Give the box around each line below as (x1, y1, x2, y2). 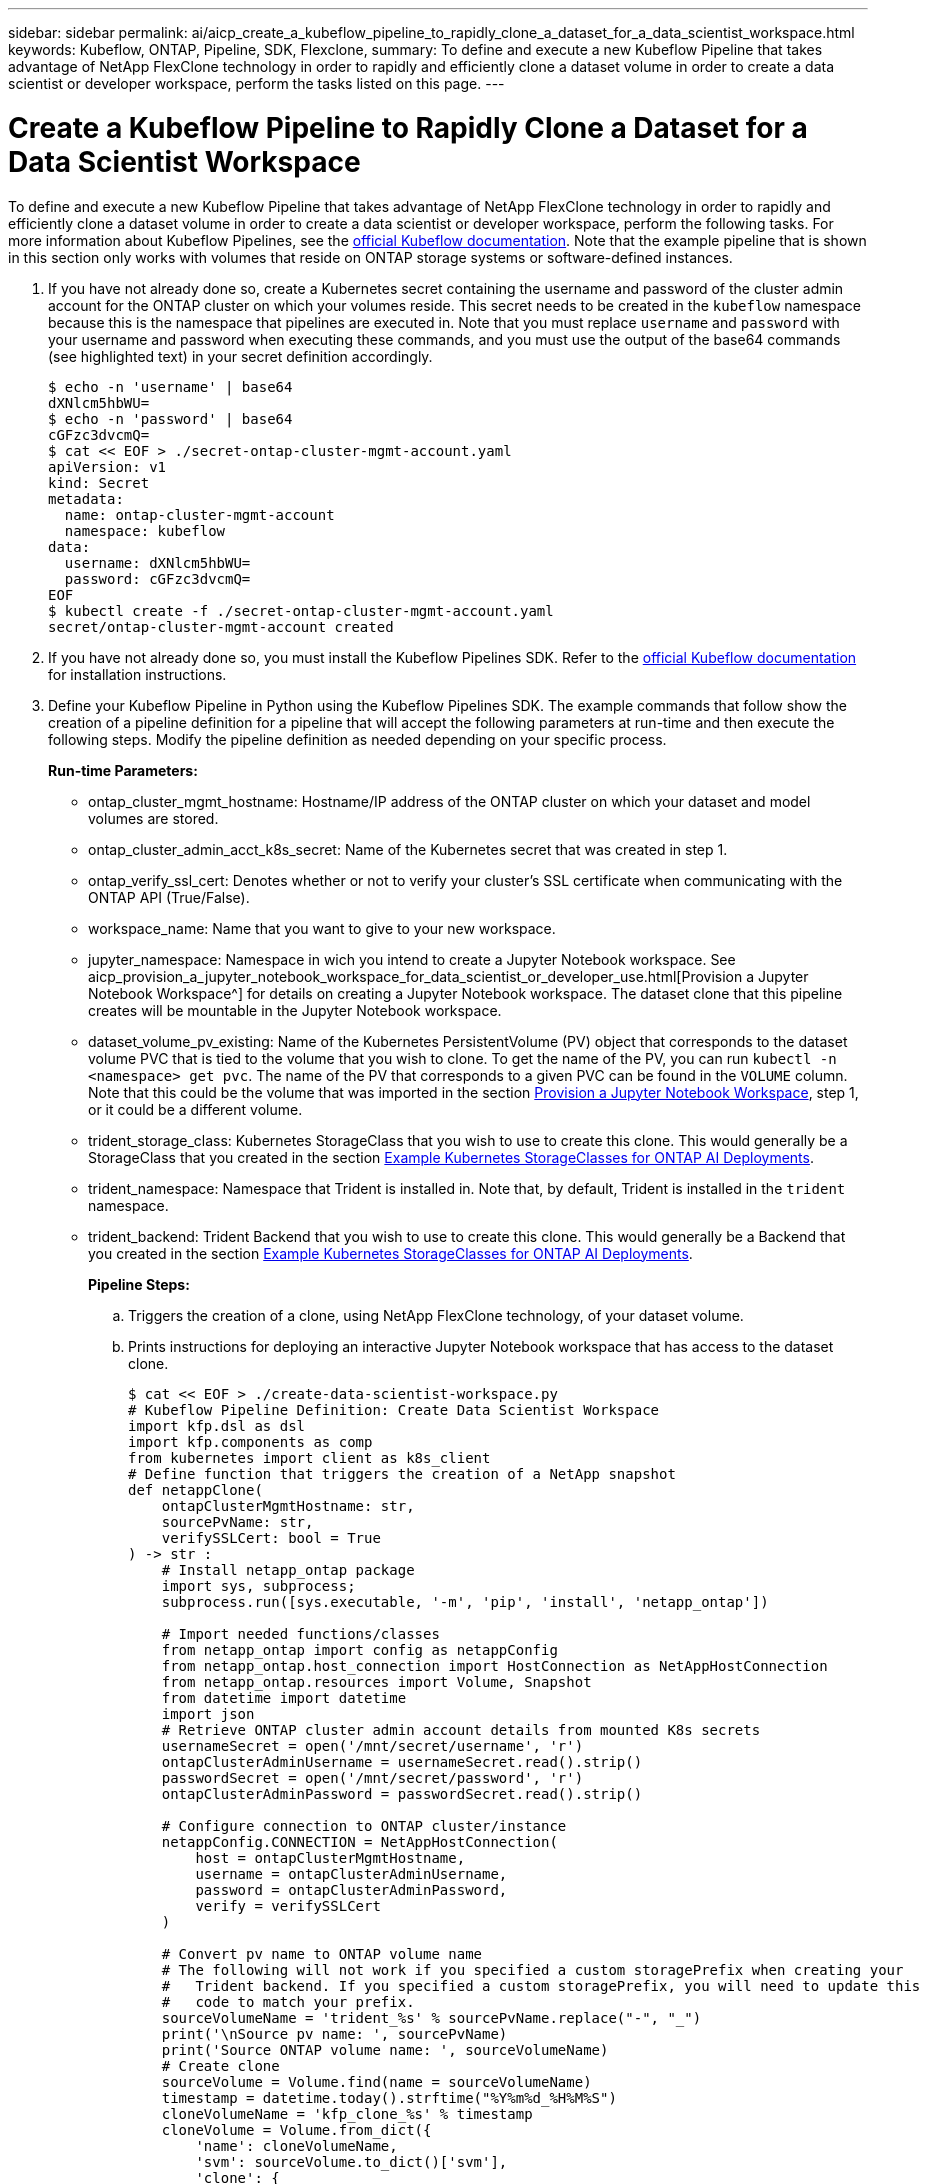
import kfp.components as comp (128, 1433, 373, 1450)
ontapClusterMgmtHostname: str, (161, 1497, 415, 1514)
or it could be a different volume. (88, 1100, 303, 1118)
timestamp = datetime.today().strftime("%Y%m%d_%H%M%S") (161, 2089, 617, 2106)
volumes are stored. (88, 809, 219, 827)
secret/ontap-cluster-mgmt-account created (48, 618, 394, 635)
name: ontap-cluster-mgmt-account (64, 506, 335, 523)
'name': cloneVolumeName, (195, 2137, 398, 2154)
